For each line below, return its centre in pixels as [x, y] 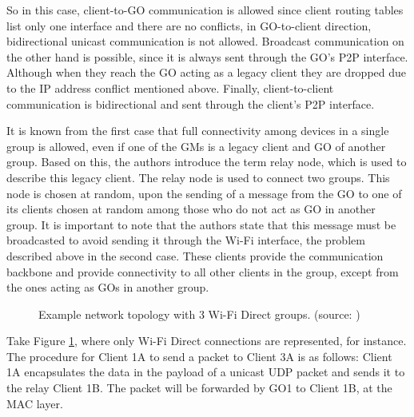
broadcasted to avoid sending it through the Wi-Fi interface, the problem [186, 240]
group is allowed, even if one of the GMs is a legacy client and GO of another [196, 146]
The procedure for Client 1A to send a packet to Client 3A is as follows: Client [199, 356]
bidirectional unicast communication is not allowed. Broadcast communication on [205, 41]
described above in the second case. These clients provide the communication [195, 255]
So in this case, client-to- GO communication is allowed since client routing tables [205, 10]
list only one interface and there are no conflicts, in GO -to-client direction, [189, 25]
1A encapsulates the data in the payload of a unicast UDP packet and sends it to [206, 372]
